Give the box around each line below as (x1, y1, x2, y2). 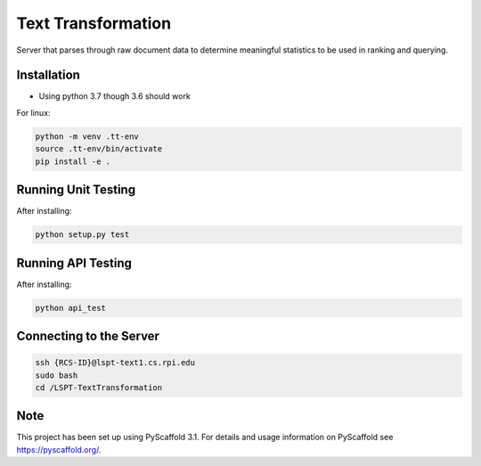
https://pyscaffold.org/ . (16, 444, 102, 454)
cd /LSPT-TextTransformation (35, 382, 163, 392)
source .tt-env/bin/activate (35, 143, 163, 154)
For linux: (16, 107, 51, 118)
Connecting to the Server (16, 328, 160, 343)
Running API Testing (16, 255, 133, 271)
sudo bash (35, 370, 78, 380)
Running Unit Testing (16, 183, 136, 198)
